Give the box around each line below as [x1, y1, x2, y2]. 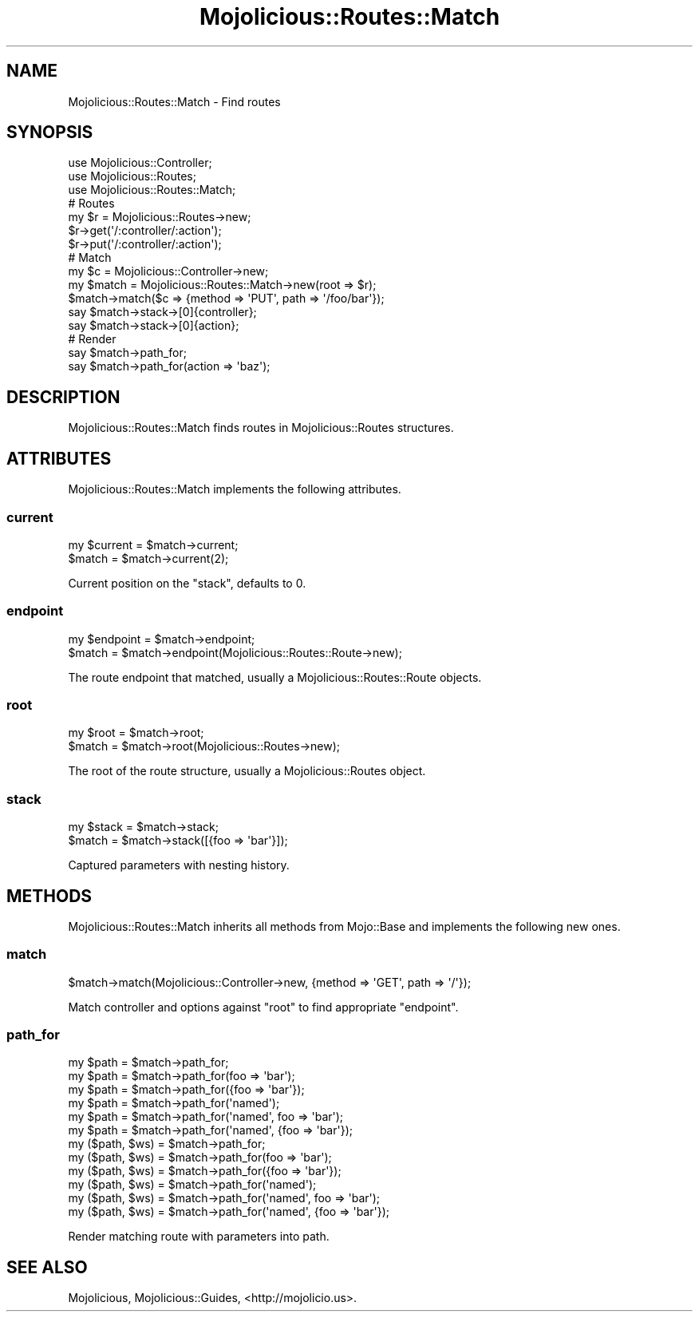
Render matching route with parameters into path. [68, 1229, 330, 1244]
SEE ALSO [6, 1257, 88, 1277]
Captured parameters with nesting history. [68, 858, 290, 873]
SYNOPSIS [6, 122, 93, 143]
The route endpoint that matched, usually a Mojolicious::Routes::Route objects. [68, 670, 482, 684]
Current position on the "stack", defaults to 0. [68, 576, 306, 590]
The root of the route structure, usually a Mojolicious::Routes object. [68, 764, 426, 778]
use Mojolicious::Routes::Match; [68, 183, 236, 197]
